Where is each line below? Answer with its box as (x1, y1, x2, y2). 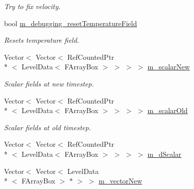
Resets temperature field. (4, 35, 79, 45)
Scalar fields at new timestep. (4, 78, 94, 88)
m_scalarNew (147, 61, 190, 72)
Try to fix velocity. (4, 1, 61, 11)
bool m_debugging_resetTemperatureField (4, 18, 137, 28)
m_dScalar (147, 148, 181, 159)
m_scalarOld (147, 105, 188, 116)
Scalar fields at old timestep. (4, 122, 91, 132)
